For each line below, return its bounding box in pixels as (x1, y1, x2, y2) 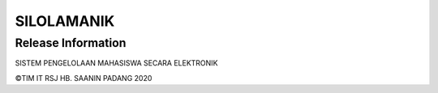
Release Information (15, 36, 127, 50)
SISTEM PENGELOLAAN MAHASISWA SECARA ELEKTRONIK (15, 58, 218, 68)
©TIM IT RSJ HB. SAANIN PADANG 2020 (15, 73, 152, 82)
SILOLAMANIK (15, 12, 115, 30)
